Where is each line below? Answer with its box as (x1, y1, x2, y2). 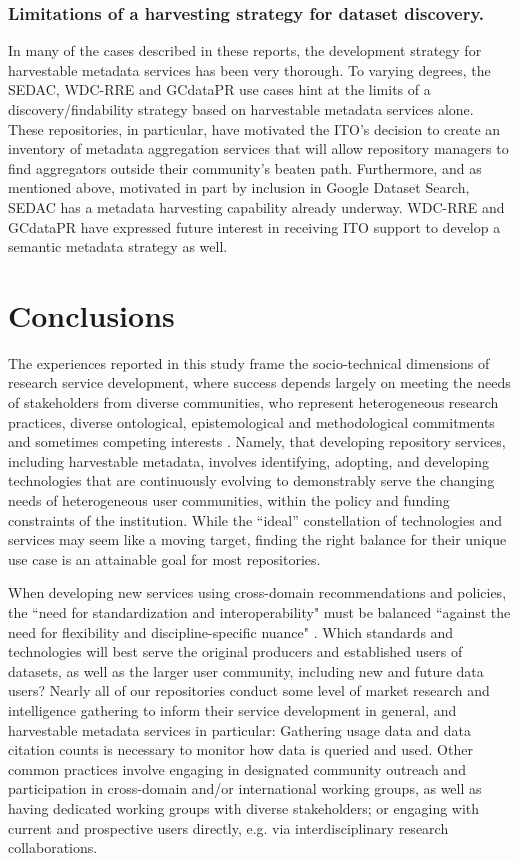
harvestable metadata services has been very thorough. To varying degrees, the (8, 59, 491, 80)
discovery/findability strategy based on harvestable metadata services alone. (8, 99, 474, 119)
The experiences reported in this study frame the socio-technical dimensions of (8, 352, 490, 373)
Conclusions (8, 294, 175, 335)
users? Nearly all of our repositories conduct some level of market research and (8, 680, 490, 701)
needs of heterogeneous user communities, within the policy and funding (8, 490, 450, 511)
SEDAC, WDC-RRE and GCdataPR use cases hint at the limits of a (8, 79, 431, 100)
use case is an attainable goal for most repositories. (8, 548, 321, 569)
